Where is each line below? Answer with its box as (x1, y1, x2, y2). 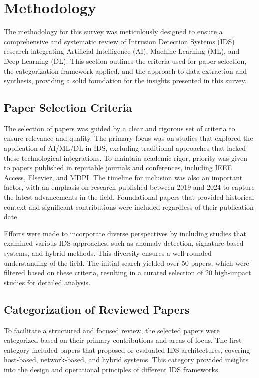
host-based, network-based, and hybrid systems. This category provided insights (4, 354, 249, 365)
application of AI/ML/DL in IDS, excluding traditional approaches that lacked (4, 143, 246, 153)
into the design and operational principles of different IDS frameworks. (4, 364, 220, 374)
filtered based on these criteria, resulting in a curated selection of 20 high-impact (4, 267, 251, 278)
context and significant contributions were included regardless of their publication (4, 201, 254, 212)
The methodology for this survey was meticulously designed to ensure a (4, 26, 223, 37)
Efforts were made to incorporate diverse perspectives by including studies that (4, 228, 247, 238)
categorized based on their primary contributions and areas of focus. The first (4, 335, 242, 345)
